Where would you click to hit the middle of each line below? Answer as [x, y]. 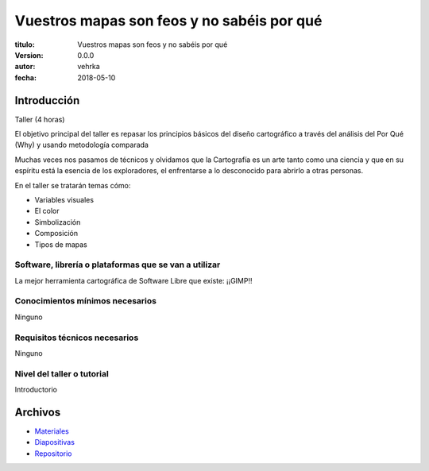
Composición [56, 234]
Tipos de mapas [61, 244]
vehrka [89, 67]
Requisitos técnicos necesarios [77, 338]
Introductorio [36, 390]
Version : [29, 55]
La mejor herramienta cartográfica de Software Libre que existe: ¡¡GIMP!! [133, 280]
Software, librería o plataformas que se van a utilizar [118, 264]
